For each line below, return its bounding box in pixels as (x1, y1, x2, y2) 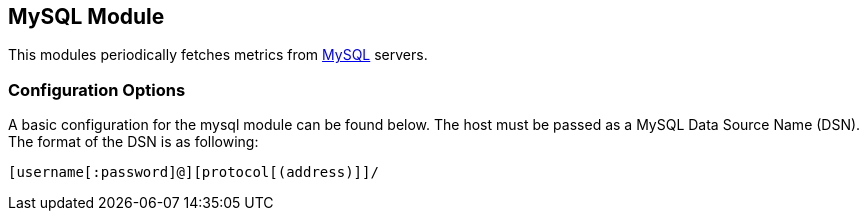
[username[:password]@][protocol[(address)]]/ (8, 164, 379, 181)
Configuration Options (8, 79, 186, 100)
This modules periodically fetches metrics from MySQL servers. (8, 46, 428, 64)
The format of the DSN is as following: (8, 133, 259, 151)
